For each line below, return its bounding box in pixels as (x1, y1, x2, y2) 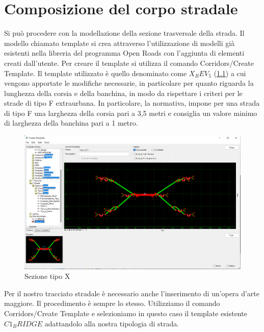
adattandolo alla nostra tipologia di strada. (44, 318, 179, 328)
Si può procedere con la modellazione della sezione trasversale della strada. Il (4, 28, 245, 38)
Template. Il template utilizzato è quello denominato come (4, 67, 187, 78)
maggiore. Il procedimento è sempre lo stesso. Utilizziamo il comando (4, 298, 220, 309)
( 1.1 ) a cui (214, 67, 246, 78)
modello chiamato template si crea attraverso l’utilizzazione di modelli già (4, 37, 235, 48)
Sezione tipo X (24, 271, 70, 281)
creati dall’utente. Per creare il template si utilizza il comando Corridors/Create (4, 57, 254, 68)
